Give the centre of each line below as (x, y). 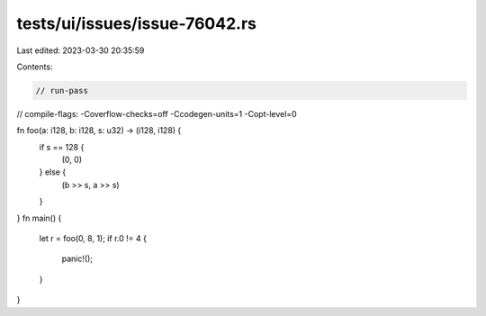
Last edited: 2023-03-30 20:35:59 (81, 50)
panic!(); (77, 259)
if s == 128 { (62, 147)
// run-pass (62, 90)
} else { (53, 172)
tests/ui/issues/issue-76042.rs (136, 23)
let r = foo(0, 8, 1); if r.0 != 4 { (93, 239)
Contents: (35, 67)
